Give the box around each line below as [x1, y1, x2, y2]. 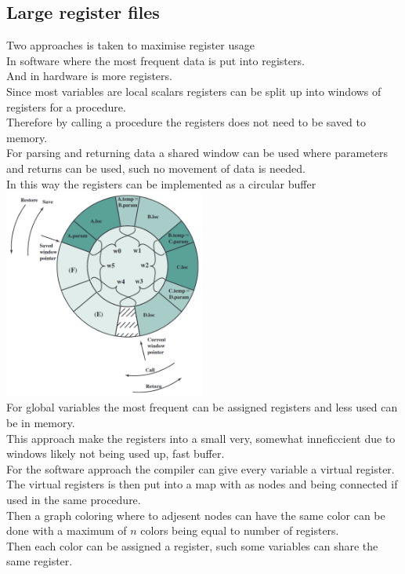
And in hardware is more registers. [6, 68, 172, 84]
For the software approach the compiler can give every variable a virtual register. [6, 460, 395, 477]
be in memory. [6, 415, 75, 431]
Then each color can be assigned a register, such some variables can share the [6, 537, 378, 554]
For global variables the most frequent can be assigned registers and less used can [6, 399, 398, 415]
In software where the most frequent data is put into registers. [6, 52, 305, 68]
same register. [6, 553, 73, 569]
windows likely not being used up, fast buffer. [6, 445, 225, 462]
